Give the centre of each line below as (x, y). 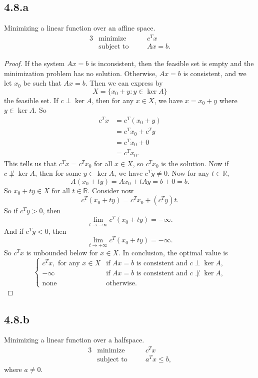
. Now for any (188, 173)
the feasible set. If (31, 100)
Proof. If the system (34, 63)
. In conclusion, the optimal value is (173, 253)
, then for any (113, 100)
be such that (42, 83)
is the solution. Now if (195, 163)
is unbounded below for (62, 253)
